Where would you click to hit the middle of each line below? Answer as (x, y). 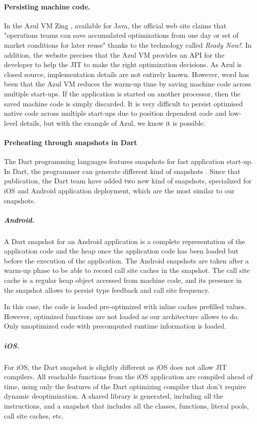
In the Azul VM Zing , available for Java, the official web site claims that (115, 25)
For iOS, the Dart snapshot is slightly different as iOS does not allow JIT (115, 367)
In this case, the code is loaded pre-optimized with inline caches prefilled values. (125, 306)
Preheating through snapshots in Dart (71, 142)
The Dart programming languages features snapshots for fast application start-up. (128, 161)
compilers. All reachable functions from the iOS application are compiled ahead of (128, 377)
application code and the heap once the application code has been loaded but (121, 251)
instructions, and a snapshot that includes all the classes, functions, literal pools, (127, 405)
